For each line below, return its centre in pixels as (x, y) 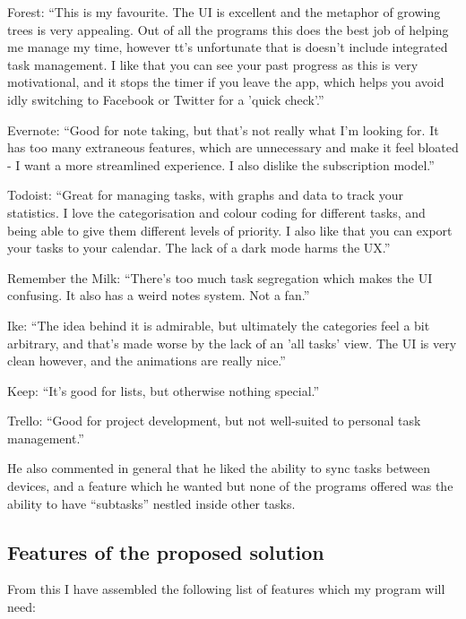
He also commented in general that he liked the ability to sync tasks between (219, 468)
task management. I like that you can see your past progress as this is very (213, 64)
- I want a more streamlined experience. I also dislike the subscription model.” (221, 164)
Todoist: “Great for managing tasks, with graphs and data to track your (206, 195)
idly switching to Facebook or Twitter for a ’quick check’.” (166, 99)
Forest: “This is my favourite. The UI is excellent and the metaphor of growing (224, 12)
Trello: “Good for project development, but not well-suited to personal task (214, 421)
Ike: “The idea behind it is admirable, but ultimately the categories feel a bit (219, 325)
